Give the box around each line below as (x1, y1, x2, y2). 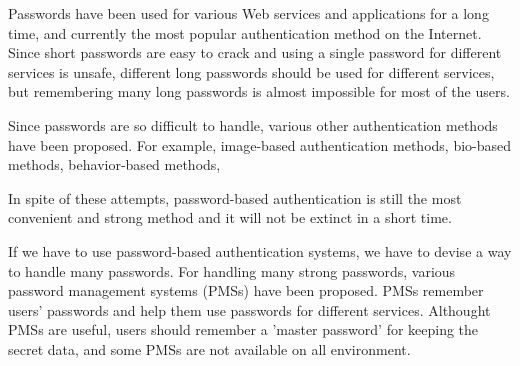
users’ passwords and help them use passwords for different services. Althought (8, 299, 491, 320)
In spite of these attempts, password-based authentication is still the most (8, 187, 462, 208)
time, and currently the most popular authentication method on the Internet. (8, 22, 482, 43)
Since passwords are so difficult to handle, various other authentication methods (8, 114, 498, 135)
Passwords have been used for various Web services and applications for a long (8, 3, 489, 23)
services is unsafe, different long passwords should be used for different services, (8, 61, 495, 82)
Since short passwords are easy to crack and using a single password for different (8, 42, 502, 63)
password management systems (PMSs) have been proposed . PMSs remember (8, 280, 484, 301)
